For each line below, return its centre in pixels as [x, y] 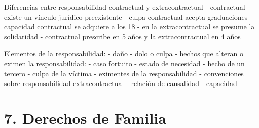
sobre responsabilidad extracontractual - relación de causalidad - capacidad [121, 83]
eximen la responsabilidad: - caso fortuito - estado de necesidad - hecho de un [124, 63]
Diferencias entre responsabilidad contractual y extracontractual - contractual [125, 7]
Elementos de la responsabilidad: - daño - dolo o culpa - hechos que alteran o [124, 53]
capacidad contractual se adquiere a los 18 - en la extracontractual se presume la [129, 27]
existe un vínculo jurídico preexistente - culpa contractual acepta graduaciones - [128, 16]
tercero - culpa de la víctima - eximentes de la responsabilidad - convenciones [124, 73]
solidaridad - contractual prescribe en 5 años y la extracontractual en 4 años [122, 36]
